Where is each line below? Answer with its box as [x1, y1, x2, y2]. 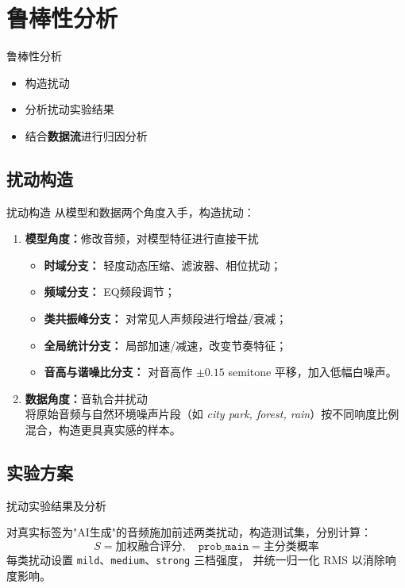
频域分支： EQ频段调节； [44, 283, 175, 300]
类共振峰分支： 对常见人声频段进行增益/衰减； [44, 310, 287, 327]
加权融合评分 [115, 541, 183, 553]
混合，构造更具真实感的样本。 [25, 421, 181, 438]
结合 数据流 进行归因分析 [25, 127, 148, 144]
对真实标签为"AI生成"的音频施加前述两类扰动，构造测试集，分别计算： [6, 524, 372, 540]
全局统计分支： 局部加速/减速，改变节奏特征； [44, 336, 287, 353]
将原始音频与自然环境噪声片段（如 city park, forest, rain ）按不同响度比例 [25, 405, 399, 422]
